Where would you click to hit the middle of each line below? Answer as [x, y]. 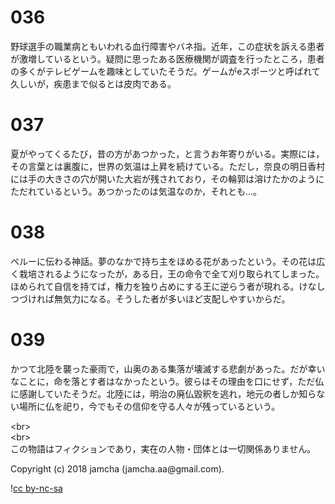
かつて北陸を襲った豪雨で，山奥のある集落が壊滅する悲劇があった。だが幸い [168, 368]
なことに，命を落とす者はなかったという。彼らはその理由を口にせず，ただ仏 [167, 381]
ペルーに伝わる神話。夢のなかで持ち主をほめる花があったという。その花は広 [168, 261]
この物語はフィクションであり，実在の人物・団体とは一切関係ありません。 [163, 448]
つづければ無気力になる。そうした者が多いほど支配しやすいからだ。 [150, 298]
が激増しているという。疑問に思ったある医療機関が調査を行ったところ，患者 [167, 58]
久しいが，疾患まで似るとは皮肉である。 [93, 83]
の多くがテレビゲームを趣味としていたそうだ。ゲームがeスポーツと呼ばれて [165, 71]
